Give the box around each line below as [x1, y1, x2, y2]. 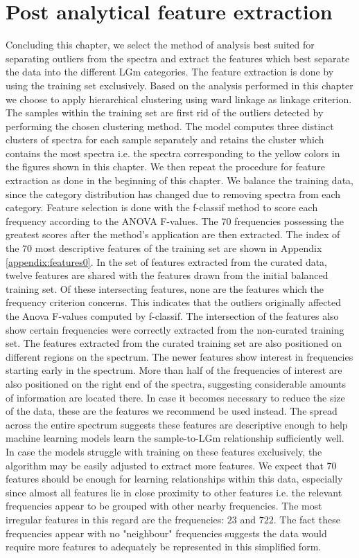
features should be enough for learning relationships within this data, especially [6, 471, 343, 486]
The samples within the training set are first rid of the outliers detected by [6, 105, 324, 120]
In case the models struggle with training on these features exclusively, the [6, 444, 322, 458]
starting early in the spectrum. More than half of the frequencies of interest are [6, 363, 342, 377]
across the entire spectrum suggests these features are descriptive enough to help [6, 417, 348, 431]
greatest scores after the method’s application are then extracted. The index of [6, 227, 340, 242]
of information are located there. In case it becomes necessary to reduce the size [6, 390, 345, 404]
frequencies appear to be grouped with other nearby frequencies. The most [6, 498, 322, 513]
